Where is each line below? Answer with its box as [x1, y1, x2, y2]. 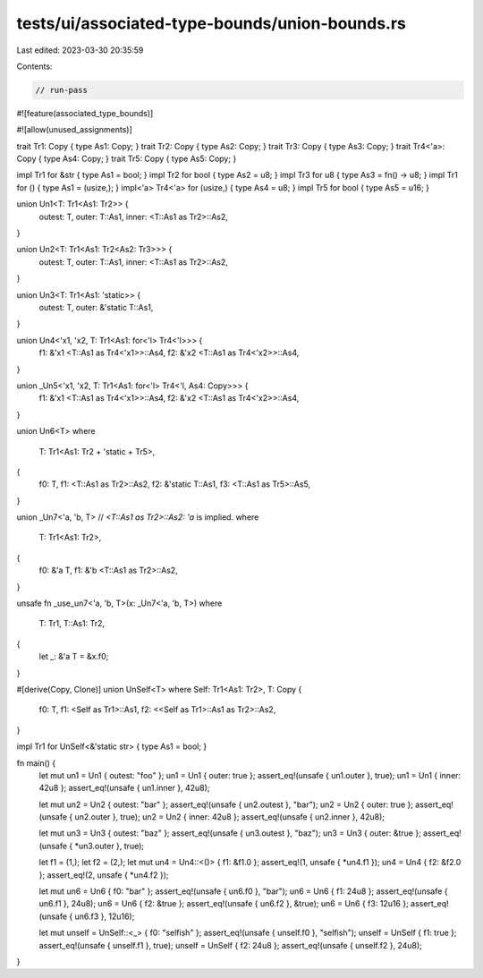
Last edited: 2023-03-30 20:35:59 [16, 45, 144, 55]
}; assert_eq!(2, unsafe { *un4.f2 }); [38, 869, 169, 880]
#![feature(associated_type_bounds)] [16, 107, 154, 118]
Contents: [16, 61, 53, 72]
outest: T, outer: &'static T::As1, [38, 302, 154, 312]
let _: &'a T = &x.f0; [38, 651, 109, 662]
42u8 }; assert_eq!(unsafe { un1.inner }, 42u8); [38, 783, 210, 794]
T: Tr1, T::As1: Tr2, [38, 618, 105, 629]
